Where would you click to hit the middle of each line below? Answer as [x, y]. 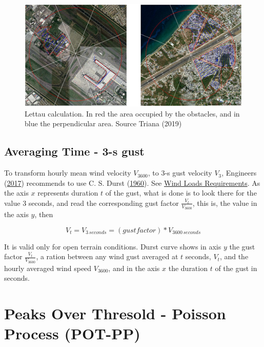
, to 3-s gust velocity [180, 173]
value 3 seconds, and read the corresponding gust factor [92, 203]
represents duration [68, 193]
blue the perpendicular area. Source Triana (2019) [103, 123]
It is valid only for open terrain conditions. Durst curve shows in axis [113, 246]
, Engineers [239, 173]
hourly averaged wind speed [48, 268]
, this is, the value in [225, 203]
